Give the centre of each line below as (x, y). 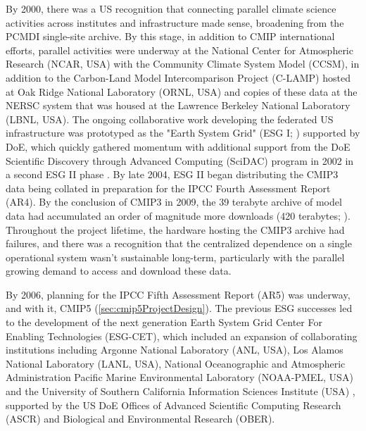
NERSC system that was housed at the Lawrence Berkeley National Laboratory (178, 105)
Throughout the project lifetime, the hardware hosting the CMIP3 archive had (175, 229)
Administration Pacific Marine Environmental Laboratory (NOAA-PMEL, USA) (179, 377)
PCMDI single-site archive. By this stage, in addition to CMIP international (170, 36)
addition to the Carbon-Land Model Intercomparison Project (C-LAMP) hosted (178, 77)
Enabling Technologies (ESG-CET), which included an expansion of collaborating (182, 336)
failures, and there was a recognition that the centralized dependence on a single (179, 243)
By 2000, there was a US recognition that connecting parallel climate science (171, 8)
